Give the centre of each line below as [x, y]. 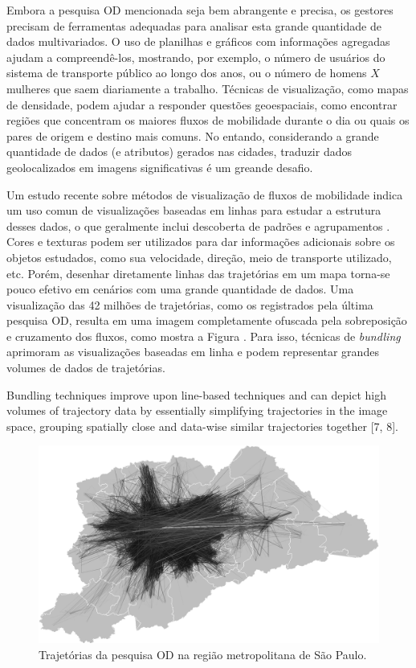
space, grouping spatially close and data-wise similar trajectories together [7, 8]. [202, 426]
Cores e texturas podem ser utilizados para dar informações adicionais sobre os [201, 242]
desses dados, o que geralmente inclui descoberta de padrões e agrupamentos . [198, 225]
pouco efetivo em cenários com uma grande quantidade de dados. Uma [180, 289]
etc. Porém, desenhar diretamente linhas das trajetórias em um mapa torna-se [198, 273]
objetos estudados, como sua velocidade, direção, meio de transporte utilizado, [199, 257]
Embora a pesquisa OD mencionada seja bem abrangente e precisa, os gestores [200, 10]
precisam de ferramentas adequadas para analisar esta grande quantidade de [194, 25]
